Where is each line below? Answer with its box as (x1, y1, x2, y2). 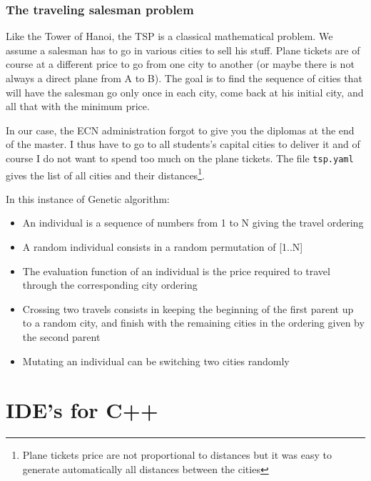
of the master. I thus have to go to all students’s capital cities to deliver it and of (6, 137, 360, 152)
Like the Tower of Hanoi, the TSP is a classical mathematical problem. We (6, 29, 333, 44)
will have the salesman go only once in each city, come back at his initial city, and (6, 84, 364, 99)
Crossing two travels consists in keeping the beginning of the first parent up (22, 301, 354, 316)
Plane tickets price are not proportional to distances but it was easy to (22, 447, 332, 462)
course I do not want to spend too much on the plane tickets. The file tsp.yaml (6, 150, 354, 165)
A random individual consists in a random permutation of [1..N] (22, 239, 303, 254)
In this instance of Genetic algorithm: (6, 191, 170, 206)
